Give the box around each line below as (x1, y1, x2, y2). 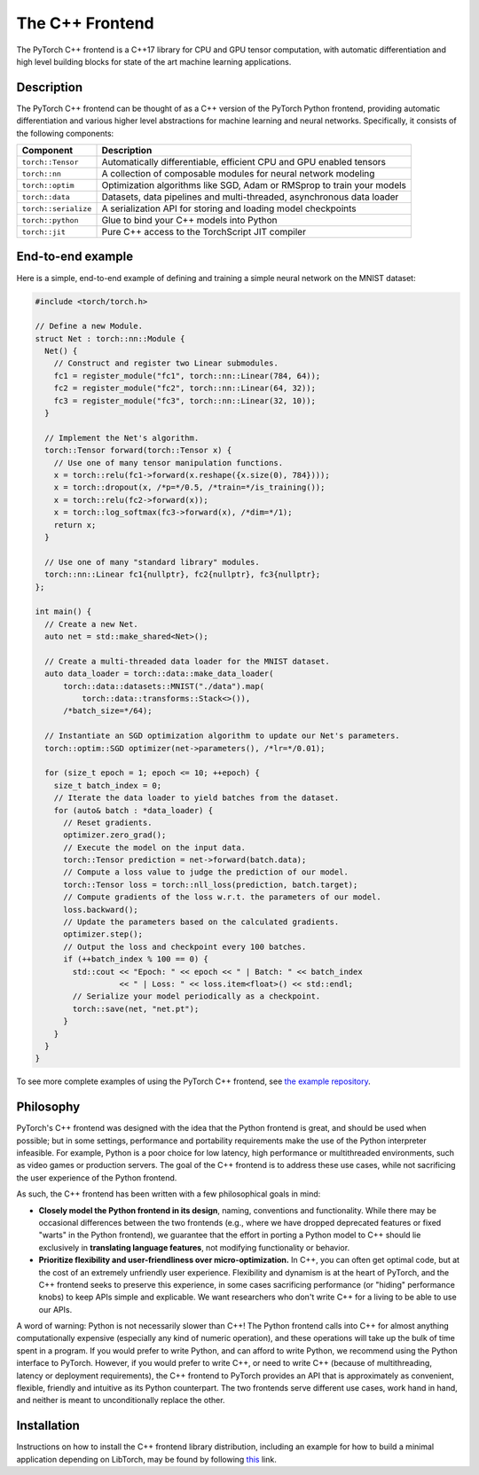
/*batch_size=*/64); (63, 706, 153, 716)
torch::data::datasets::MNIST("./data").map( (63, 681, 265, 691)
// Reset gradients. (63, 817, 153, 828)
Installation (16, 1418, 80, 1433)
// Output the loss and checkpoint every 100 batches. (63, 941, 307, 952)
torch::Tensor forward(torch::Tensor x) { (44, 445, 232, 456)
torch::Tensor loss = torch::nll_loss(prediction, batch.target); (63, 879, 358, 890)
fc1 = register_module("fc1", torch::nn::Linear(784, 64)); (53, 371, 321, 381)
